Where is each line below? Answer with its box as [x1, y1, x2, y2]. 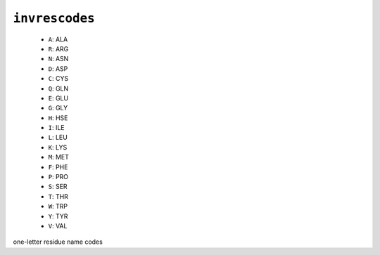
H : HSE [48, 113, 68, 122]
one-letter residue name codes [13, 237, 103, 246]
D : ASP [48, 64, 68, 73]
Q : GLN [48, 84, 69, 93]
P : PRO [48, 173, 69, 181]
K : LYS [48, 143, 68, 151]
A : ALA [48, 35, 68, 44]
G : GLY [48, 104, 68, 112]
